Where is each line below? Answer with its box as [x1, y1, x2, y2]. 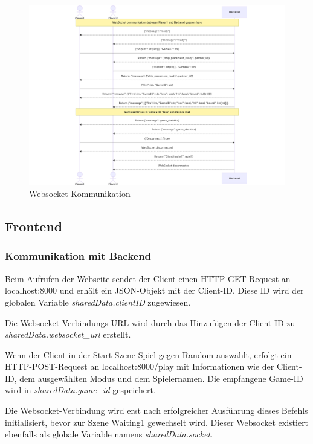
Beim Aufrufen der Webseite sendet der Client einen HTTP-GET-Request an [5, 272, 291, 285]
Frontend [5, 217, 63, 236]
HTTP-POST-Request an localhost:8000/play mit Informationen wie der [5, 360, 274, 373]
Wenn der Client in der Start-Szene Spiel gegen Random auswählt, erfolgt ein [5, 348, 292, 361]
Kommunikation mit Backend [5, 248, 152, 263]
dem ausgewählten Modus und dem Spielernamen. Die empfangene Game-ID [19, 372, 303, 384]
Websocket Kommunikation [29, 187, 131, 200]
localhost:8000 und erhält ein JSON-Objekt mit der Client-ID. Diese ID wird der [5, 284, 304, 297]
